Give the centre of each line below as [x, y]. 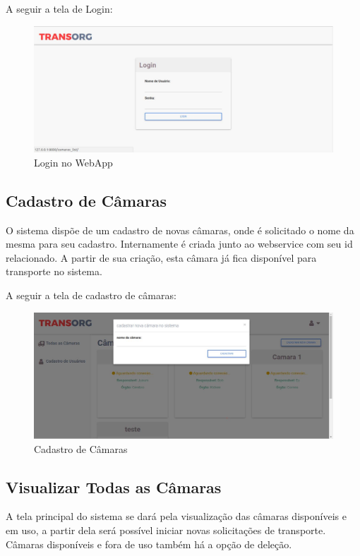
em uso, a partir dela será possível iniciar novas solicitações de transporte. [166, 530]
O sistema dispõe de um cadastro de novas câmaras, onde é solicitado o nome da [180, 230]
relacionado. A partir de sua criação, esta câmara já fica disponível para [161, 257]
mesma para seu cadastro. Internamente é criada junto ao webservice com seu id [179, 244]
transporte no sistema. [54, 271]
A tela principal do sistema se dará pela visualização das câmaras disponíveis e [176, 516]
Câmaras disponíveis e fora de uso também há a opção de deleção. [149, 544]
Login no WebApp [73, 162]
